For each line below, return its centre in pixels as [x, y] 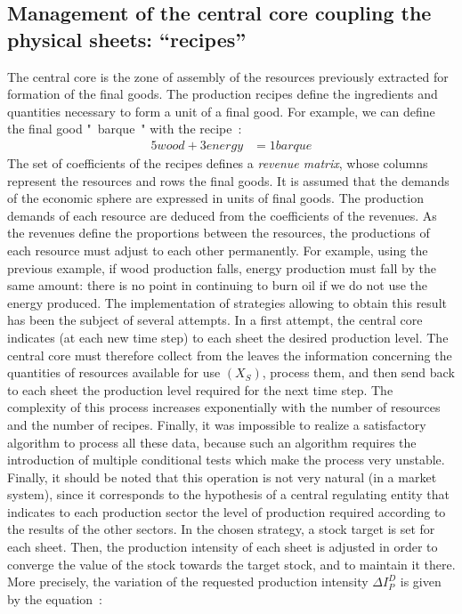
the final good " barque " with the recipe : [125, 129]
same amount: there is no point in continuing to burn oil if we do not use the [218, 285]
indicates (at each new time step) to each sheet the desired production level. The [228, 337]
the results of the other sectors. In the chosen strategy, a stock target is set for [221, 529]
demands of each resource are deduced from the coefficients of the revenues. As [222, 215]
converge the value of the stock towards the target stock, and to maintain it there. [231, 564]
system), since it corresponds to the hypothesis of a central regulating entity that [228, 494]
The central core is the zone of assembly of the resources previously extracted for [228, 76]
